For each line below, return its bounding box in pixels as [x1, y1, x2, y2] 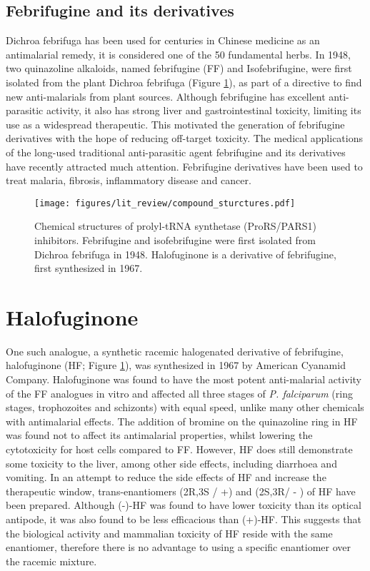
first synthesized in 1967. [34, 261, 143, 276]
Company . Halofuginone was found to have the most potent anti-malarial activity [6, 372, 362, 387]
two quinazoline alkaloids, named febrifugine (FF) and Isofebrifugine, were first [6, 61, 352, 76]
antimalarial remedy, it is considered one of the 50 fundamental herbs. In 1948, [6, 46, 351, 61]
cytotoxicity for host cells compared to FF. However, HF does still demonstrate [6, 442, 353, 457]
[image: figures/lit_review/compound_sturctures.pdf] [34, 198, 296, 208]
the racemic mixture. [6, 553, 97, 568]
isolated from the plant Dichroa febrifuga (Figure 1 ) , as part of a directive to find [6, 74, 362, 89]
